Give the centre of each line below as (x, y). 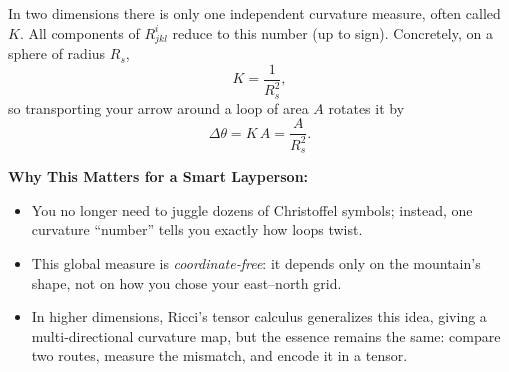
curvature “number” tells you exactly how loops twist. (197, 229)
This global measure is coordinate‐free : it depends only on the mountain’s (256, 263)
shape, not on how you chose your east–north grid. (186, 282)
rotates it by (366, 107)
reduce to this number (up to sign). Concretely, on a (332, 32)
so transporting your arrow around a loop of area (158, 107)
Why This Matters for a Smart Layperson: (158, 176)
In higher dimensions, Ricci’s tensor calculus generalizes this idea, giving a (259, 316)
